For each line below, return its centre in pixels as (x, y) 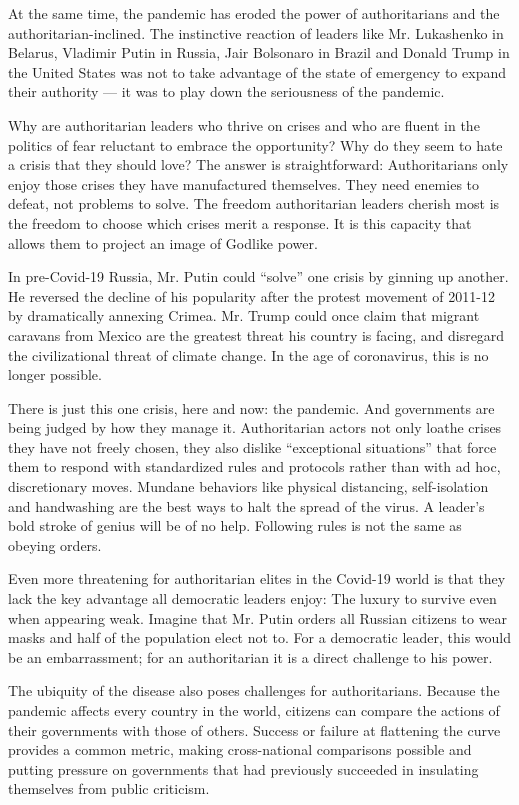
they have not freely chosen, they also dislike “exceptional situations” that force (252, 446)
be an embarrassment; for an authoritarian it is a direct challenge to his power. (250, 656)
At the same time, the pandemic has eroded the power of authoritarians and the (254, 13)
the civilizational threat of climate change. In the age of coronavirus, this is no (248, 354)
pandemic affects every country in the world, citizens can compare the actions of (254, 710)
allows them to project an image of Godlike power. (163, 242)
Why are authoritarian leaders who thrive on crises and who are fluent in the (244, 124)
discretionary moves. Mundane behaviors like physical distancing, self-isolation (248, 486)
